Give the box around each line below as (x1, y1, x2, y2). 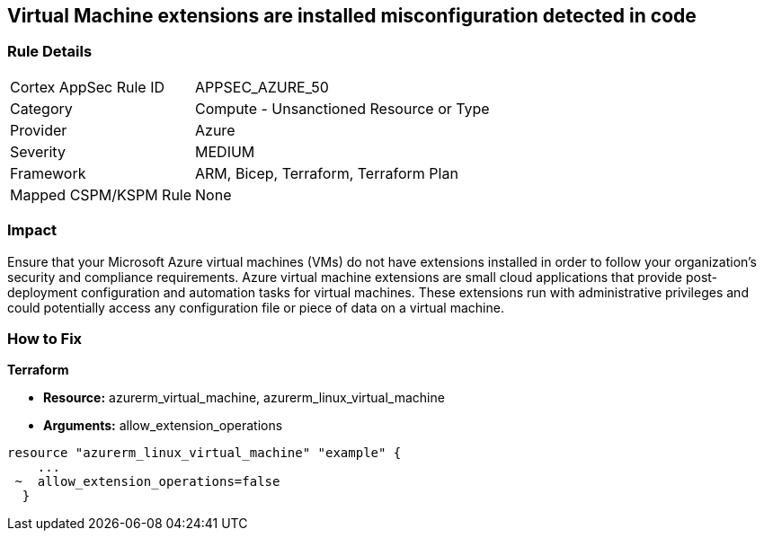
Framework (10, 163, 86, 182)
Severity (10, 142, 66, 161)
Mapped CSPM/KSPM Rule (10, 185, 192, 204)
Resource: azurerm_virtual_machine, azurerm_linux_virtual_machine (43, 390, 445, 406)
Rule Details (7, 42, 93, 61)
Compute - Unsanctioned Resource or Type (195, 99, 490, 118)
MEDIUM (195, 142, 255, 161)
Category (10, 99, 73, 118)
